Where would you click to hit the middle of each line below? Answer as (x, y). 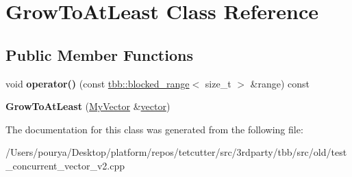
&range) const (280, 83)
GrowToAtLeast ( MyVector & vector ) (88, 106)
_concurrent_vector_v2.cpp (65, 165)
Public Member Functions (99, 54)
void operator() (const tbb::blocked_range (98, 83)
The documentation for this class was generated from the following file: (154, 129)
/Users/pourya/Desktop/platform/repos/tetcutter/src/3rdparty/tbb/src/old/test (176, 152)
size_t (218, 83)
